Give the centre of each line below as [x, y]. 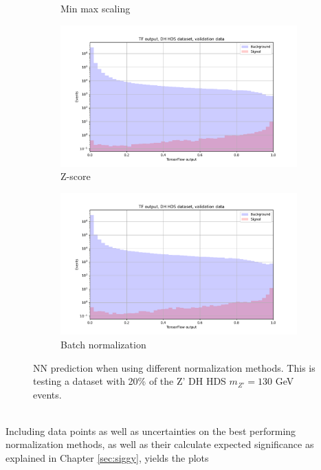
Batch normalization [103, 344]
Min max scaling [96, 8]
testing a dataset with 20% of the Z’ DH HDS [130, 381]
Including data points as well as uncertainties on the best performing [151, 430]
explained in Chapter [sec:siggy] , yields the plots [107, 458]
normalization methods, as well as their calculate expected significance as [160, 444]
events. [47, 394]
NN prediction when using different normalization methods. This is [174, 367]
